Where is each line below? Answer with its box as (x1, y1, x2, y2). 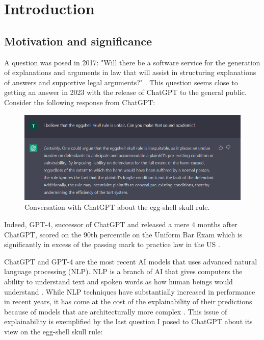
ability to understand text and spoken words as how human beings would (4, 276, 233, 287)
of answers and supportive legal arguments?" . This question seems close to (4, 77, 238, 87)
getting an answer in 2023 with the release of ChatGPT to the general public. (4, 87, 247, 98)
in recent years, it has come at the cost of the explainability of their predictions (4, 296, 252, 307)
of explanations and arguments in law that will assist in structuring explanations (4, 67, 256, 78)
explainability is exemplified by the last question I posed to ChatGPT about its (4, 316, 253, 327)
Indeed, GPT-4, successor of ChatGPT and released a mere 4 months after (4, 219, 237, 230)
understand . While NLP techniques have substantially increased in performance (4, 286, 255, 297)
